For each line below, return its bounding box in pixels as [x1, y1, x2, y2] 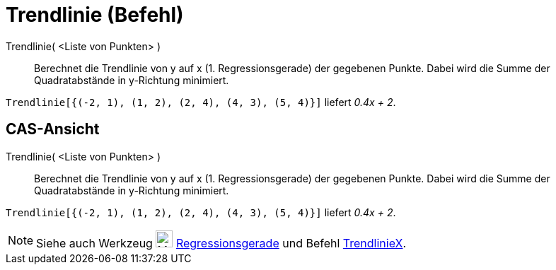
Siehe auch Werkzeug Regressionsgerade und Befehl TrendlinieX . [36, 235, 407, 250]
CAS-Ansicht [6, 120, 100, 139]
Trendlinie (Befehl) [6, 3, 184, 27]
